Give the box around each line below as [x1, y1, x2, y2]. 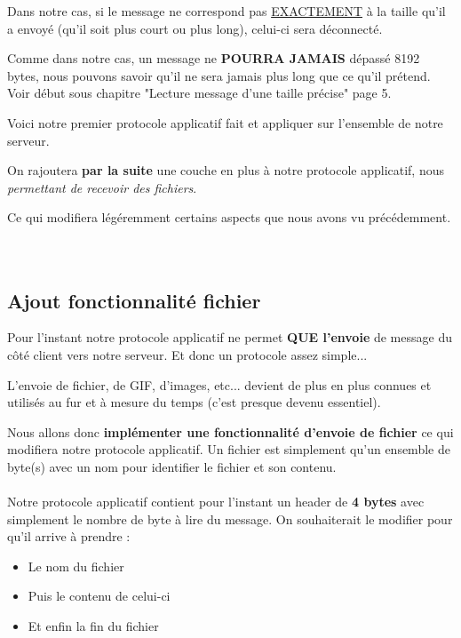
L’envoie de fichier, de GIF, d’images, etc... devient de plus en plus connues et [7, 375, 432, 394]
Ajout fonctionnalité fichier [7, 286, 261, 314]
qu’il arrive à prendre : [7, 527, 131, 546]
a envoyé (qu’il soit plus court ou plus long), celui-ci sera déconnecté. [7, 19, 383, 37]
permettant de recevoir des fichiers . [7, 178, 197, 196]
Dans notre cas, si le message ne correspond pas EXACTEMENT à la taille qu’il [7, 2, 446, 20]
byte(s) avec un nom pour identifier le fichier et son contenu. [7, 457, 337, 475]
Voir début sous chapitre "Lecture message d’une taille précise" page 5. [7, 84, 392, 102]
